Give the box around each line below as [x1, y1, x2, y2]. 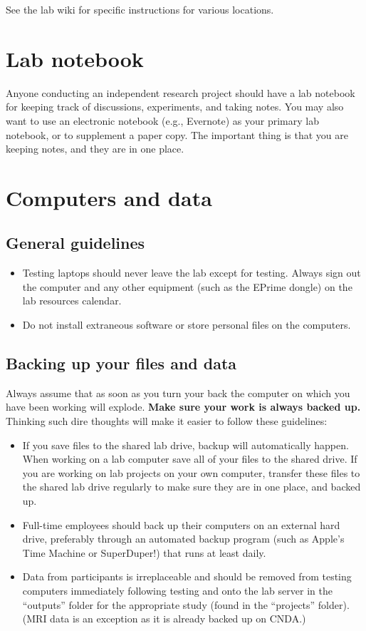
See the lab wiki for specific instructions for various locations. [6, 2, 274, 16]
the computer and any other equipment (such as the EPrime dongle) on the [22, 279, 352, 294]
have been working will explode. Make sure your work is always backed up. [6, 399, 361, 414]
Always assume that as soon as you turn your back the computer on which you [6, 385, 350, 400]
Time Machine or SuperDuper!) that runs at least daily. [22, 545, 266, 560]
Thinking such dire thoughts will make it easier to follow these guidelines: [6, 414, 328, 429]
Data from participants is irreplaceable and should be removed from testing [22, 569, 352, 584]
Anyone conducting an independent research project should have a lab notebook [6, 85, 355, 100]
